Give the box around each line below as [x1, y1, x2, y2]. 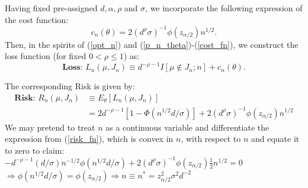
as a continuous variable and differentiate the [105, 121, 269, 133]
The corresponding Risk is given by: [5, 80, 135, 92]
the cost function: [5, 13, 69, 25]
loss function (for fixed [5, 50, 86, 62]
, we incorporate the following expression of [145, 2, 303, 14]
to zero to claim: [5, 144, 65, 156]
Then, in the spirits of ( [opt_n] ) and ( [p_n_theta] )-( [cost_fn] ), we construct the [5, 38, 299, 50]
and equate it [251, 132, 300, 145]
